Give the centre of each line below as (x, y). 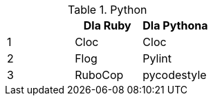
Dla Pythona (175, 25)
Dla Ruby (107, 25)
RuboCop (99, 75)
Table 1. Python (108, 10)
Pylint (157, 58)
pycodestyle (175, 75)
